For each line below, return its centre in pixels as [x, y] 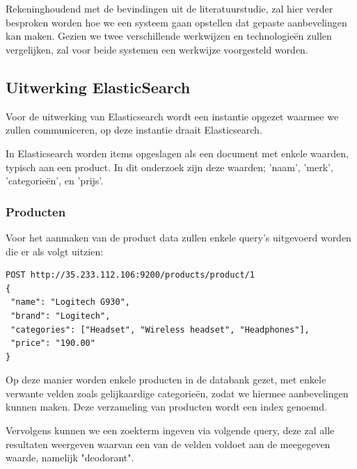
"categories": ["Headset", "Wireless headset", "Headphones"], [160, 329]
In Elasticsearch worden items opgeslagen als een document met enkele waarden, [177, 153]
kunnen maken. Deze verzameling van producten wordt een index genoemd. [166, 407]
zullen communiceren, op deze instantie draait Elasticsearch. [134, 130]
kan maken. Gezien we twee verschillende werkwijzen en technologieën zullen [169, 36]
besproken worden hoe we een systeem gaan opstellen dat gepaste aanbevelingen [176, 22]
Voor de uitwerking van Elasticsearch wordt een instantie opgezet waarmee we [172, 116]
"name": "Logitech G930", [70, 302]
